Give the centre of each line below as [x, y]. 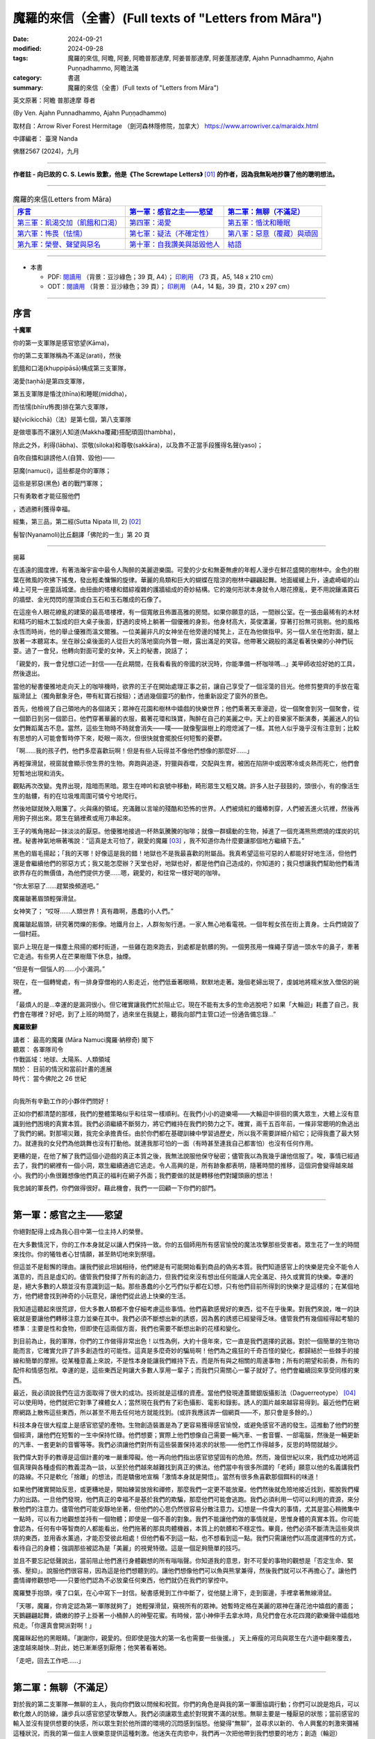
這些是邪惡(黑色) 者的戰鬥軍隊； [59, 483]
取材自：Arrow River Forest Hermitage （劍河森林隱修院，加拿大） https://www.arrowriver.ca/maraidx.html [166, 126]
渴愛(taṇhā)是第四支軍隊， [51, 381]
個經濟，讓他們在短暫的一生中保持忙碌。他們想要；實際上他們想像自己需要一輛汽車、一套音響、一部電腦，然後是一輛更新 [186, 1435]
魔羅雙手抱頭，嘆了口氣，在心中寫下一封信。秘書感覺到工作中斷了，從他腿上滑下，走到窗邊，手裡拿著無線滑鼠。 [174, 1593]
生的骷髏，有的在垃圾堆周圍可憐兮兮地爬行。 [77, 796]
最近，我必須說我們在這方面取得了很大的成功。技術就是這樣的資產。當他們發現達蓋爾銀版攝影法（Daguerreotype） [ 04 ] [184, 1393]
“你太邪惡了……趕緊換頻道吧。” [56, 885]
